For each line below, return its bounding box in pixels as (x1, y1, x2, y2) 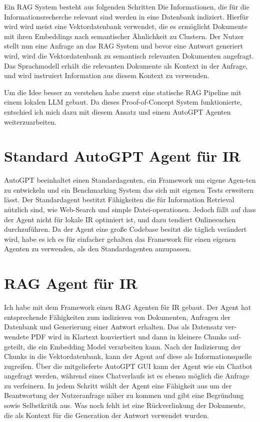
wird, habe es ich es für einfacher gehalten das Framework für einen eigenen (4, 233, 236, 244)
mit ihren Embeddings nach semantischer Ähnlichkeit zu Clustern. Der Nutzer (4, 31, 244, 41)
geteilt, (4, 341, 25, 351)
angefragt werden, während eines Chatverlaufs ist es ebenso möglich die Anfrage (4, 370, 249, 381)
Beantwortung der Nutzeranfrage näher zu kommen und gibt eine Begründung (4, 390, 244, 400)
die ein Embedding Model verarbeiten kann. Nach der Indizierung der (27, 341, 241, 351)
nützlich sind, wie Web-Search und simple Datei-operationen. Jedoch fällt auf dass (4, 204, 256, 215)
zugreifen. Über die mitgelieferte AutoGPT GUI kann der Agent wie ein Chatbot (4, 360, 252, 371)
